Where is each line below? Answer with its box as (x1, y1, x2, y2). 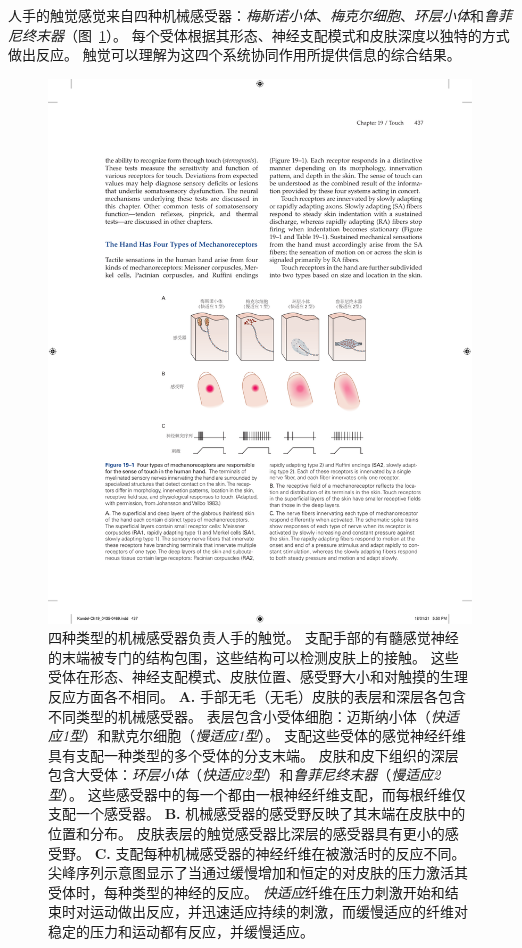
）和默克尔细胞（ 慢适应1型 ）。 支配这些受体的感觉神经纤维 (83, 725, 466, 746)
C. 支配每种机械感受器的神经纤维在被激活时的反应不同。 (94, 842, 466, 863)
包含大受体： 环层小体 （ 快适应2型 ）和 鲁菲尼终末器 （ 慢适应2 (48, 764, 441, 785)
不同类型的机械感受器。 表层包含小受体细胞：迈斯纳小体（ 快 (48, 705, 445, 726)
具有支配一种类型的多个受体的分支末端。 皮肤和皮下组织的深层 (48, 744, 459, 765)
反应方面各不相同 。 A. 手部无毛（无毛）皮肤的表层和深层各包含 (48, 685, 466, 706)
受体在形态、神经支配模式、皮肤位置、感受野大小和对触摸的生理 (48, 666, 468, 687)
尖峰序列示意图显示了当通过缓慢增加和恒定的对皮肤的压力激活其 (48, 862, 468, 883)
